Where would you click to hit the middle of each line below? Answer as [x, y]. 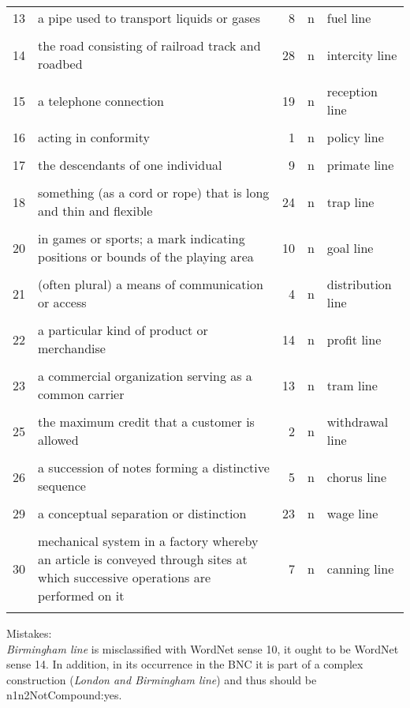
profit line [354, 339]
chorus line [357, 476]
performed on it [81, 595]
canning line [360, 568]
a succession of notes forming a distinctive [154, 467]
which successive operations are [125, 577]
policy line [355, 137]
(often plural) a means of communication [151, 284]
